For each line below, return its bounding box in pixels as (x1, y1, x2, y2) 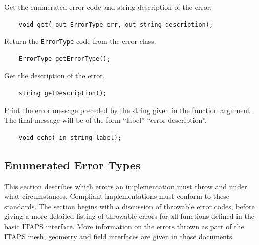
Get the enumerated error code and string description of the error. (4, 2, 212, 12)
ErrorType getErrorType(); (18, 55, 111, 62)
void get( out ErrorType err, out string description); (18, 20, 213, 28)
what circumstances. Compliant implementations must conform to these (4, 191, 229, 202)
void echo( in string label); (18, 133, 122, 141)
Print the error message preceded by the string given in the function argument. (4, 104, 252, 115)
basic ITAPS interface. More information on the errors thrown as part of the (4, 220, 244, 231)
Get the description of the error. (4, 70, 105, 81)
